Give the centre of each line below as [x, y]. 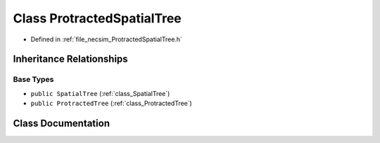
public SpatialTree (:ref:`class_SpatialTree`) [100, 93]
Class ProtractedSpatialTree [97, 18]
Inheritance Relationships [70, 59]
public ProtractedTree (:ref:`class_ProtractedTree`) [112, 103]
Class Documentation [62, 123]
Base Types [33, 79]
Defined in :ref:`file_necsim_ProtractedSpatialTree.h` [107, 39]
